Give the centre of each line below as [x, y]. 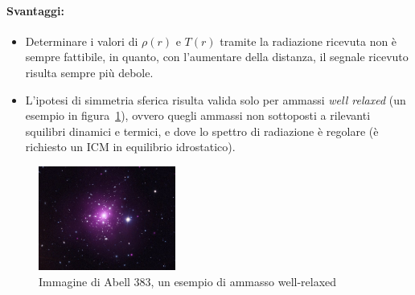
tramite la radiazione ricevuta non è [308, 41]
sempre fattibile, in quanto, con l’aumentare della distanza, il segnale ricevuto [217, 57]
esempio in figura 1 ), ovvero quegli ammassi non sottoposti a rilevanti [198, 115]
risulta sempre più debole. [89, 72]
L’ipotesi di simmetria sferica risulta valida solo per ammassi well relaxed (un [216, 99]
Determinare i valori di [82, 41]
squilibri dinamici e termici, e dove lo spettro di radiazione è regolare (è [202, 131]
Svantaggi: [35, 10]
